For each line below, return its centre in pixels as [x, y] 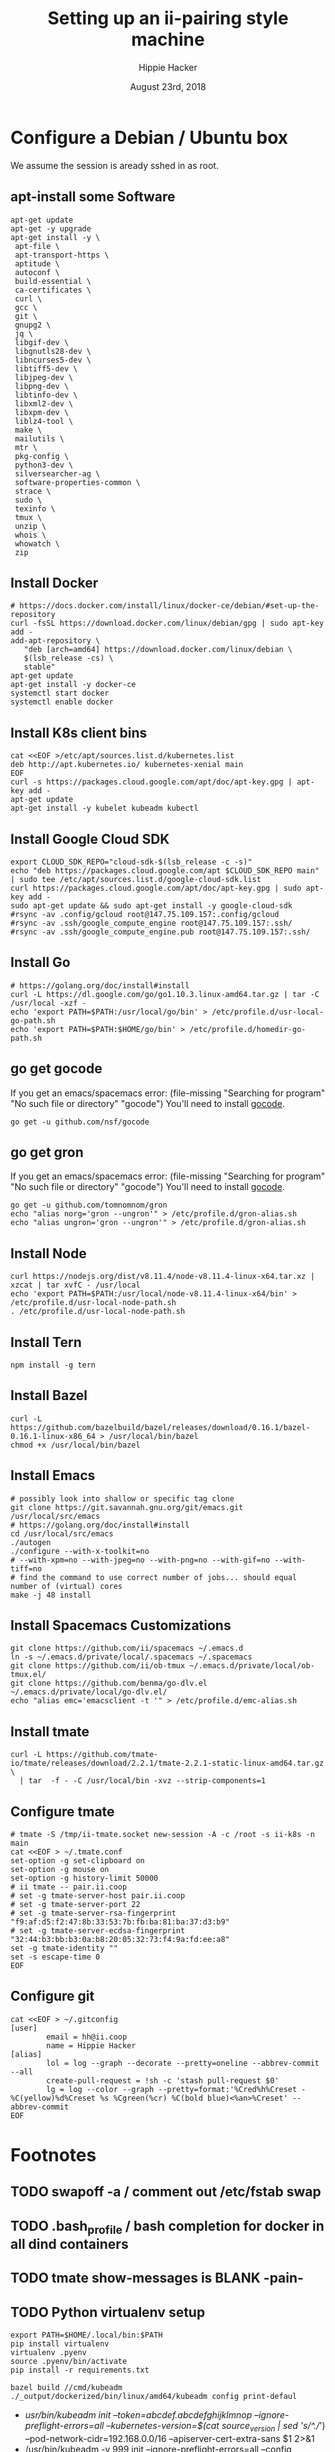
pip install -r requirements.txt [80, 2370]
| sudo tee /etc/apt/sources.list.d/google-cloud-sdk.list [136, 879]
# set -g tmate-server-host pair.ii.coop [98, 1896]
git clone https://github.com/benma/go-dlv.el [109, 1683]
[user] [24, 2028]
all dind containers [69, 2244]
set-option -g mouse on [60, 1870]
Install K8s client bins [79, 732]
